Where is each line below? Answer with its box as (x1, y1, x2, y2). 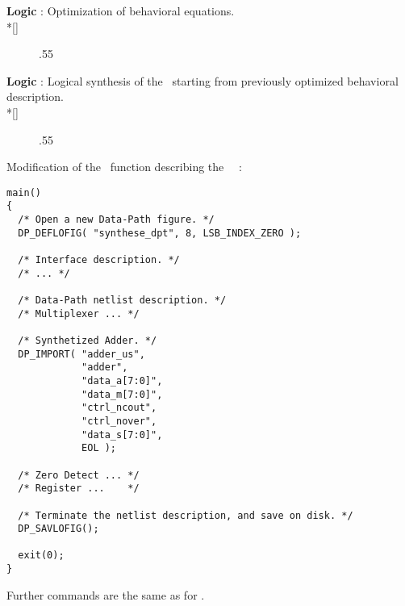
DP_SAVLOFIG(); (18, 523, 99, 535)
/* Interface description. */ (18, 254, 180, 266)
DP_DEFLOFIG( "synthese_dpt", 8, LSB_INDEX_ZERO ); (18, 227, 302, 239)
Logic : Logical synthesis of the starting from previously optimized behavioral (6, 72, 399, 89)
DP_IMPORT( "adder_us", (18, 348, 145, 360)
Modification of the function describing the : (6, 158, 242, 175)
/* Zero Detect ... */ (18, 469, 140, 481)
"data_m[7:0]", (81, 388, 163, 400)
